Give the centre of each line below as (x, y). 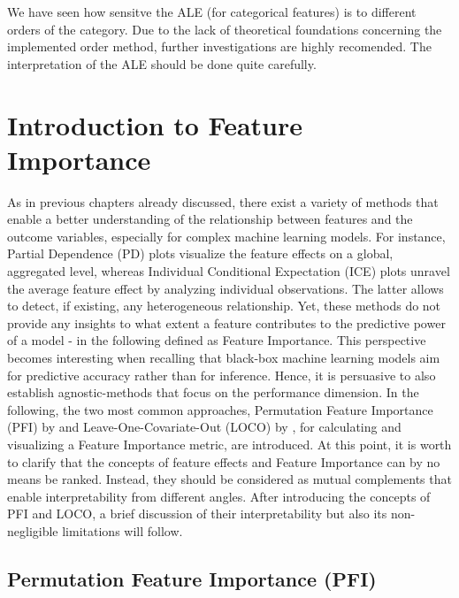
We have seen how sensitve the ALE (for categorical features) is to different (212, 11)
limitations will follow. (122, 530)
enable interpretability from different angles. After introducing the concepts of (219, 496)
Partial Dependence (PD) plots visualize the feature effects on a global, (200, 253)
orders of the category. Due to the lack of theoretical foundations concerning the (225, 29)
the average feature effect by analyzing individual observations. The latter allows (226, 288)
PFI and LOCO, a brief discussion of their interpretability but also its (197, 514)
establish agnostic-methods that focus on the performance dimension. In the (213, 392)
